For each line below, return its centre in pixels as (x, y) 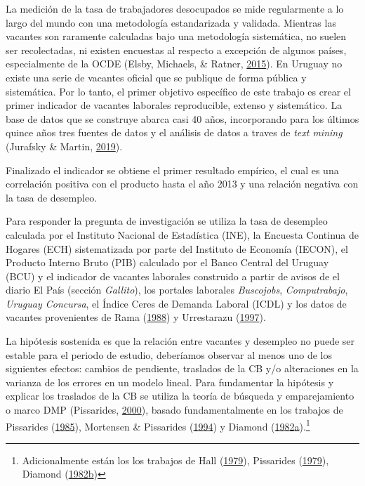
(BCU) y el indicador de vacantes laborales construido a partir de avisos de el (173, 276)
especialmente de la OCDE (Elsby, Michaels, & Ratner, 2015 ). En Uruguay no (174, 64)
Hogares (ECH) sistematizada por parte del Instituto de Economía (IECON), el (177, 248)
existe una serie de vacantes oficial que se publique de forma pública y (156, 77)
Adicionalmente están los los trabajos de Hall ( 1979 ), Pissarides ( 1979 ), (175, 460)
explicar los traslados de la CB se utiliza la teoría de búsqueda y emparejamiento (180, 396)
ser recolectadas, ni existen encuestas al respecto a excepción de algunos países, (176, 50)
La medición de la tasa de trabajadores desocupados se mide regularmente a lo (175, 8)
